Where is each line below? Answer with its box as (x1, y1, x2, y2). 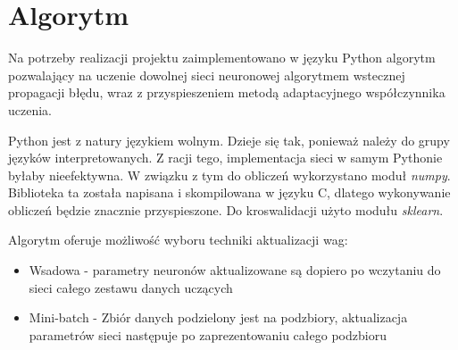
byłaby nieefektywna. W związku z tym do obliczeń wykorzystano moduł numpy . (8, 165, 451, 184)
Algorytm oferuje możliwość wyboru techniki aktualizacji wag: (8, 230, 348, 249)
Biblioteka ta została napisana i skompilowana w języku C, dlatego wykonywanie (8, 183, 451, 202)
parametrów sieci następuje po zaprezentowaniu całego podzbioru (29, 325, 387, 344)
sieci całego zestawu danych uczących (29, 278, 233, 296)
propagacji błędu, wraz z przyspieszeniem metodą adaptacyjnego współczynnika (8, 83, 446, 102)
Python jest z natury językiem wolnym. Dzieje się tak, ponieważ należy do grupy (8, 130, 450, 149)
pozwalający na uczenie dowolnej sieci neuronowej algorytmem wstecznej (8, 65, 405, 84)
